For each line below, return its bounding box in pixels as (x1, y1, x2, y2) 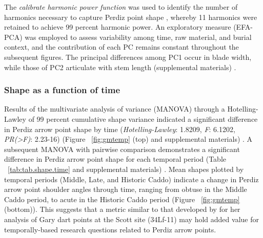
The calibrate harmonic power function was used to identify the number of (4, 2, 238, 12)
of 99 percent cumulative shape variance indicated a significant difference (28, 113, 258, 124)
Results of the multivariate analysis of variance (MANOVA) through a (4, 103, 225, 114)
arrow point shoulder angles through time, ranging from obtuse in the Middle (4, 184, 247, 194)
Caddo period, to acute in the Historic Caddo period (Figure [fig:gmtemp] (4, 193, 240, 204)
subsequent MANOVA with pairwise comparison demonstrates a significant (4, 143, 240, 154)
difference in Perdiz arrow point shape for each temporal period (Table (4, 154, 227, 164)
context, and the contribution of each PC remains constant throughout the (4, 41, 239, 52)
